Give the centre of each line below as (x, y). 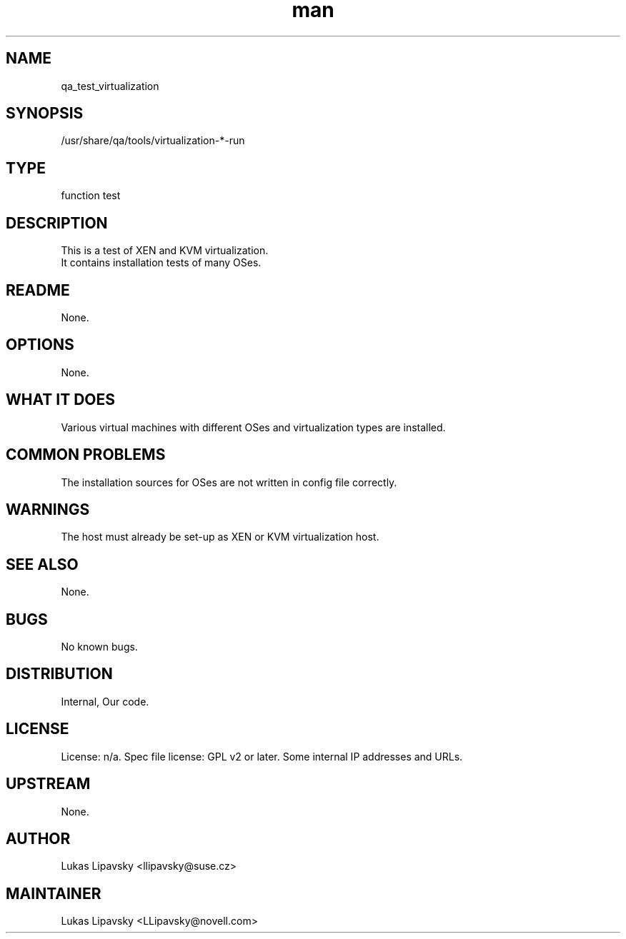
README (38, 290)
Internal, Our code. (105, 701)
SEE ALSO (42, 564)
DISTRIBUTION (59, 674)
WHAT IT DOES (61, 400)
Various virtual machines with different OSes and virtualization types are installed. (253, 427)
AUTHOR (38, 838)
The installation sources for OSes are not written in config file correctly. (229, 482)
